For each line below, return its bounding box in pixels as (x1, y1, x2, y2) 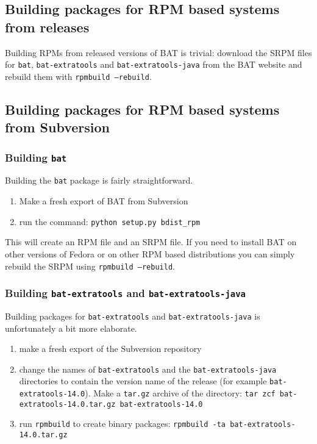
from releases (5, 17, 90, 36)
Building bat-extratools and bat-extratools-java (5, 285, 246, 301)
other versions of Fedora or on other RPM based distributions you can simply (5, 247, 295, 260)
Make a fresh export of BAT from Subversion (19, 195, 188, 207)
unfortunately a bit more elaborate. (5, 321, 137, 334)
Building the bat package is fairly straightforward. (5, 174, 193, 187)
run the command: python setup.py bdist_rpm (19, 215, 201, 227)
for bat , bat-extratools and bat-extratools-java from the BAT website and (5, 58, 302, 71)
